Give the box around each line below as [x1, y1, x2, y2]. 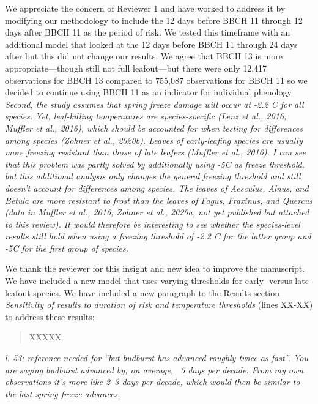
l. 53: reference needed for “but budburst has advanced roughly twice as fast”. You [5, 351, 308, 364]
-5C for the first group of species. [5, 241, 129, 254]
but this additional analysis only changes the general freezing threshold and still [5, 170, 301, 182]
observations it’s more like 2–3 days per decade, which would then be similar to [5, 375, 300, 388]
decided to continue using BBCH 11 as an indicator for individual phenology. [5, 86, 294, 99]
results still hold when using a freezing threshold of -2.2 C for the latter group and [5, 230, 311, 242]
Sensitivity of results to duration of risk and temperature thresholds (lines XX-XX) [5, 298, 313, 311]
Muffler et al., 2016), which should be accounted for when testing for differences [5, 121, 303, 134]
